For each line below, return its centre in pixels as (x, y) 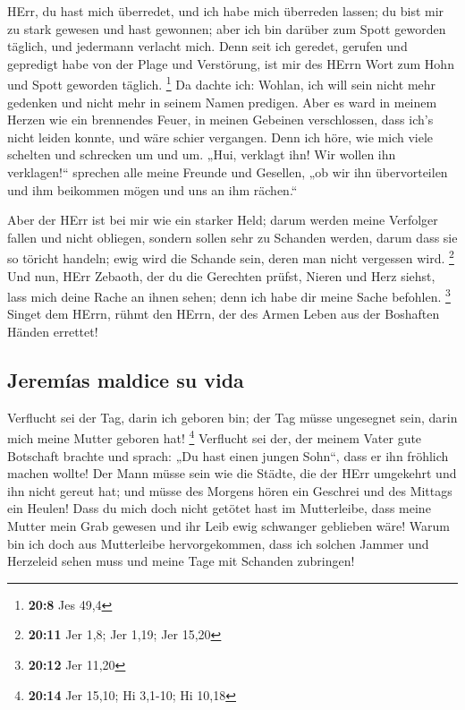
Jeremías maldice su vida (126, 380)
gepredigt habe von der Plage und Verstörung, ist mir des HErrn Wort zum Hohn (231, 63)
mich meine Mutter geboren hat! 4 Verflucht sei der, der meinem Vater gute (215, 437)
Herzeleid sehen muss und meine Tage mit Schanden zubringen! (181, 561)
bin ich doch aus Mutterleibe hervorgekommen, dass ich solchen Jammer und (218, 543)
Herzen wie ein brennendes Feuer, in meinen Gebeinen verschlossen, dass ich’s (220, 120)
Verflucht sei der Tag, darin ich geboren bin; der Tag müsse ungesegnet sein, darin (232, 417)
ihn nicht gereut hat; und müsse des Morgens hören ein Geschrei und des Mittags (230, 490)
